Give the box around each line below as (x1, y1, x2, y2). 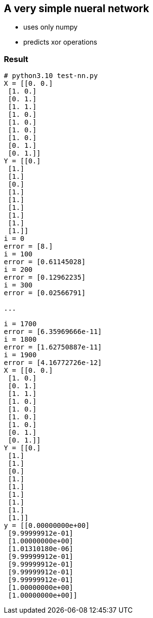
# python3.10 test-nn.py (4, 72, 98, 80)
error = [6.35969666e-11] (4, 328, 102, 336)
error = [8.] (4, 242, 53, 251)
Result (4, 54, 29, 64)
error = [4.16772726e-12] (4, 359, 102, 367)
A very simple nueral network (4, 2, 149, 15)
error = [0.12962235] (4, 273, 86, 282)
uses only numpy (23, 23, 78, 32)
